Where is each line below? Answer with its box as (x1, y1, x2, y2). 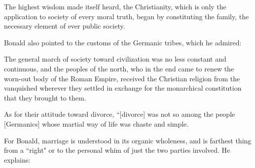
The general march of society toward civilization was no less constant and (4, 54, 226, 64)
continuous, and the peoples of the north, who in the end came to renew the (4, 63, 234, 73)
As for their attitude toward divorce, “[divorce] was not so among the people (4, 109, 235, 119)
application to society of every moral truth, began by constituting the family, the (4, 11, 249, 21)
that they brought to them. (4, 92, 86, 102)
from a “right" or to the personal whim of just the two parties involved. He (4, 145, 230, 155)
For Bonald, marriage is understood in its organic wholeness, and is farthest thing (4, 135, 252, 145)
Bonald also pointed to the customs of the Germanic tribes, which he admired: (4, 37, 242, 47)
